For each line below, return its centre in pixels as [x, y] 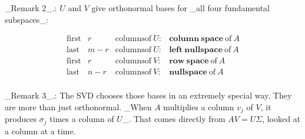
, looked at [281, 119]
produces [21, 119]
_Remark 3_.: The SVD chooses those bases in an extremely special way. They [148, 95]
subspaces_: [26, 19]
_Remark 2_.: [31, 8]
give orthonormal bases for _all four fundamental [180, 8]
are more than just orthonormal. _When [78, 106]
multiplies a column [199, 106]
